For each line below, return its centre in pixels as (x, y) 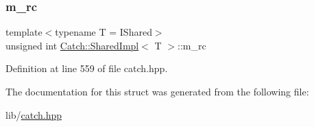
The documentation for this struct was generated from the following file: (157, 91)
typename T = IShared (104, 32)
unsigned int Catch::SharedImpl (72, 45)
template (24, 32)
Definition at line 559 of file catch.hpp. (87, 68)
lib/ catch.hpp (34, 114)
